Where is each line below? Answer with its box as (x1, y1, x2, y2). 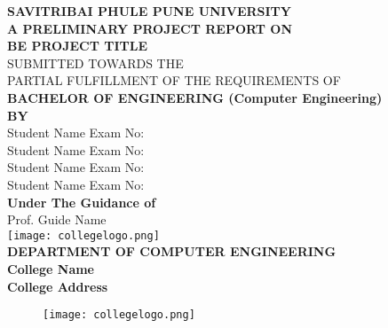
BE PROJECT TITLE (7, 36, 148, 55)
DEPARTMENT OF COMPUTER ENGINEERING (7, 242, 337, 261)
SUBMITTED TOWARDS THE (7, 53, 184, 72)
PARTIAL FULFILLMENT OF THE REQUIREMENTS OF (7, 71, 341, 90)
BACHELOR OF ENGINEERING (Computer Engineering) (7, 88, 383, 106)
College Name (7, 259, 94, 277)
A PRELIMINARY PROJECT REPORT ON (7, 19, 293, 37)
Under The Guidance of (7, 192, 156, 211)
